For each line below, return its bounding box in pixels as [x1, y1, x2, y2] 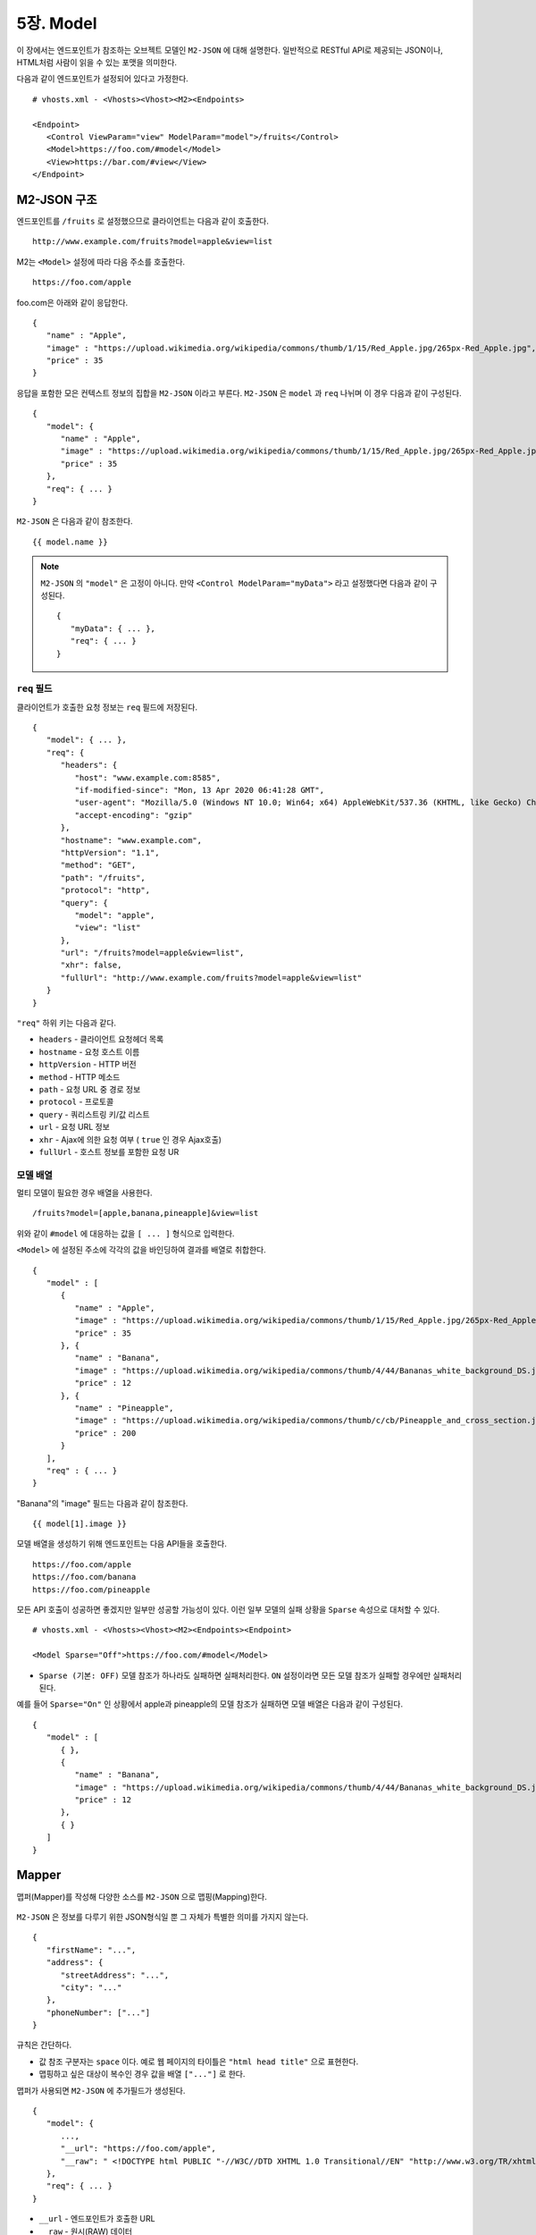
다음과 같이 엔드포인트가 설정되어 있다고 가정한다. [16, 73, 189, 84]
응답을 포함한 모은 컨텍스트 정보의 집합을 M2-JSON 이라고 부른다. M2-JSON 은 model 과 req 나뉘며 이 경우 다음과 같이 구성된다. [16, 387, 462, 398]
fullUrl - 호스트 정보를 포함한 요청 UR [38, 1146, 180, 1157]
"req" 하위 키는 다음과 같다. [16, 1017, 116, 1028]
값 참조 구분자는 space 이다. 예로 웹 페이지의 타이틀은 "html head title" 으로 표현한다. [38, 2056, 359, 2067]
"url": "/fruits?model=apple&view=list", [60, 948, 245, 958]
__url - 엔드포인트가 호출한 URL [38, 2214, 155, 2224]
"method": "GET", [60, 860, 137, 871]
